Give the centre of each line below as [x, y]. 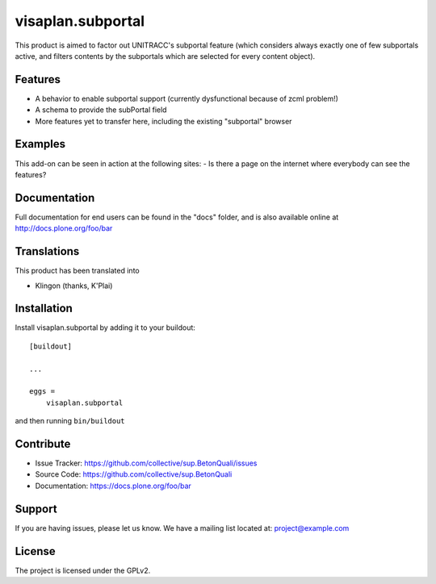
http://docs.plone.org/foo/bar [64, 228]
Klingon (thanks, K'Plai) [74, 286]
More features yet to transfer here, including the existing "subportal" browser [163, 121]
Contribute [43, 444]
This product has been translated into [78, 271]
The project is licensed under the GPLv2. [83, 570]
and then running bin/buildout [70, 421]
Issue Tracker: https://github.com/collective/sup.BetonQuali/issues [146, 463]
